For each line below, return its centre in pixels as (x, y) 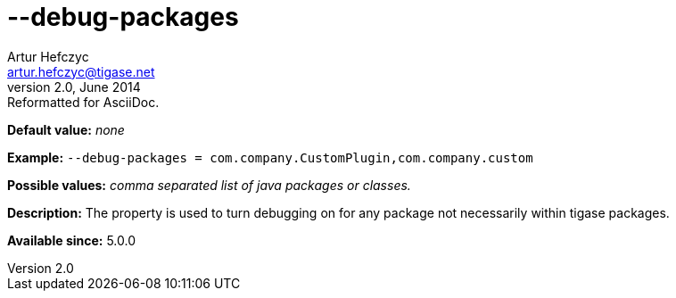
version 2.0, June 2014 (74, 87)
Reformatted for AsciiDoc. (83, 102)
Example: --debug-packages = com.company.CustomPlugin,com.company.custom (270, 157)
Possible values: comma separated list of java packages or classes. (209, 185)
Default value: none (66, 129)
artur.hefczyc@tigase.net (81, 71)
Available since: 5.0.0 (72, 240)
